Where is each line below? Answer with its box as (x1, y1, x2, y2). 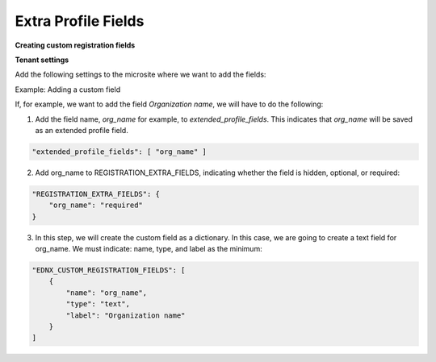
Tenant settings (15, 55, 69, 64)
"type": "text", (65, 299, 131, 309)
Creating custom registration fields (15, 40, 136, 50)
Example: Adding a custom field (15, 85, 121, 94)
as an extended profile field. (35, 125, 128, 135)
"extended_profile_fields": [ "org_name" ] (31, 147, 208, 156)
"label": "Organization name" (65, 310, 186, 320)
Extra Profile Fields (15, 12, 145, 30)
